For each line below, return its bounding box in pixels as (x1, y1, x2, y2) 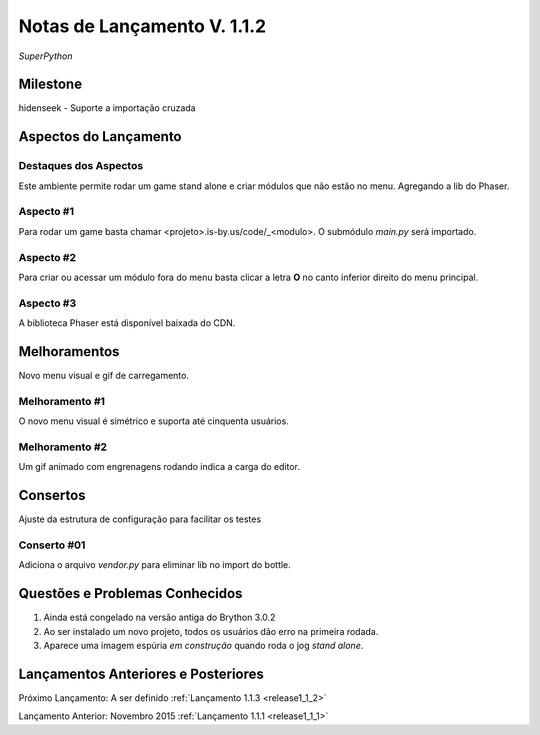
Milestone (18, 76, 83, 93)
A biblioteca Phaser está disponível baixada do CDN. (18, 317, 236, 329)
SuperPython (18, 50, 73, 62)
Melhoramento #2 (18, 440, 108, 454)
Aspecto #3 (18, 296, 77, 310)
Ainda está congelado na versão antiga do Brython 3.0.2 (43, 611, 276, 624)
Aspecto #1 (18, 205, 75, 219)
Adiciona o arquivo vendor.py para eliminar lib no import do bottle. (18, 559, 292, 571)
